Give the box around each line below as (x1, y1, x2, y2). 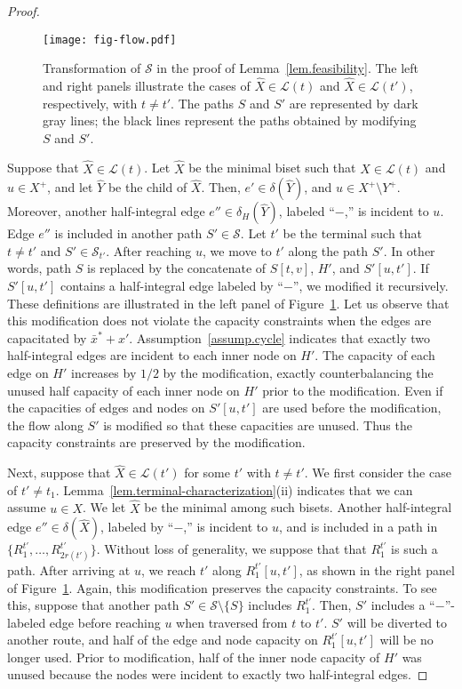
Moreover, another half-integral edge (7, 202, 205, 220)
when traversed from (176, 613, 288, 631)
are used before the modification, (262, 398, 442, 417)
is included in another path (54, 224, 203, 243)
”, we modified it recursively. (292, 276, 449, 295)
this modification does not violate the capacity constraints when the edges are (7, 311, 432, 330)
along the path (288, 241, 368, 260)
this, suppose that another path (7, 596, 179, 614)
